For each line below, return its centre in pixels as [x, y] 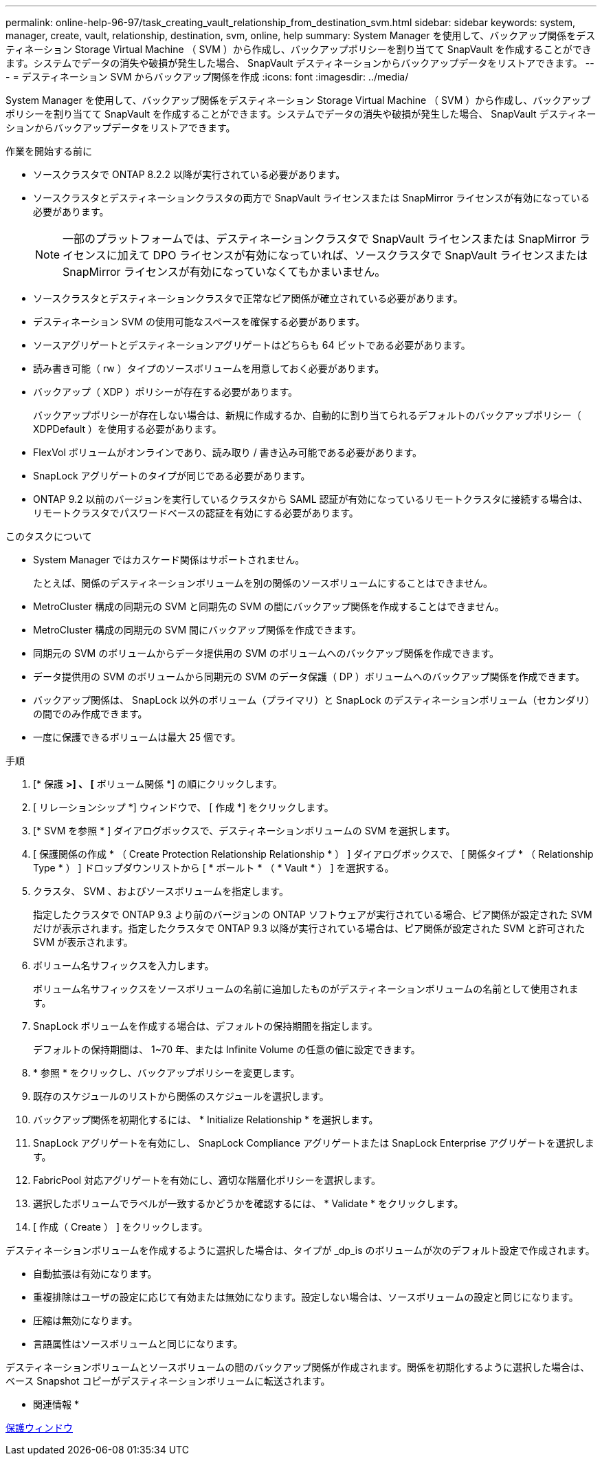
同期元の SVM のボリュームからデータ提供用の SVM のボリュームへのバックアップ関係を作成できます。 [266, 653]
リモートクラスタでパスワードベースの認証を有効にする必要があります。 [196, 513]
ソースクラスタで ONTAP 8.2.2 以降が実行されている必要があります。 [189, 174]
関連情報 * [56, 1404]
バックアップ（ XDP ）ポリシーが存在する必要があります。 [166, 392]
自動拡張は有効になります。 [95, 1274]
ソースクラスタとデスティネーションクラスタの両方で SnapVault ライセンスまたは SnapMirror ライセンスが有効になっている [312, 198]
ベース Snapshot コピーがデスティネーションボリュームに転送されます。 [168, 1381]
